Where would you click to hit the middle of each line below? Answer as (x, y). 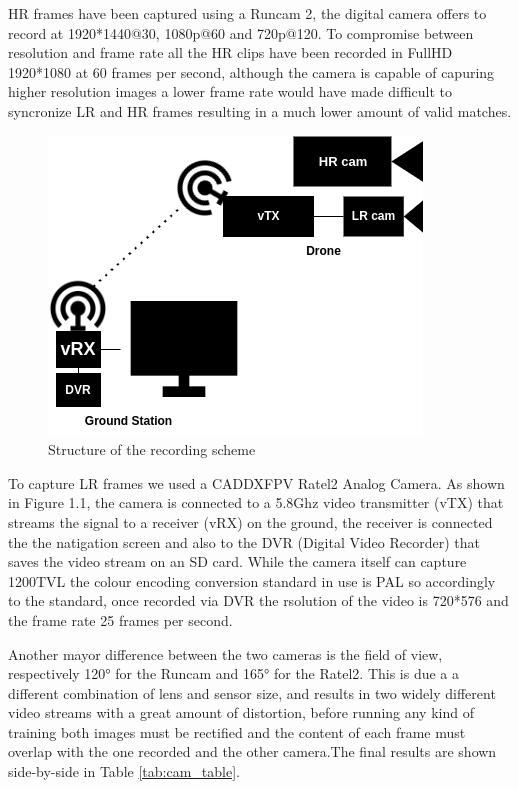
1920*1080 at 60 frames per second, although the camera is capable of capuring (251, 71)
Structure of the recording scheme (152, 449)
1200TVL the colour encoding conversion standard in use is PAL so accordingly (252, 580)
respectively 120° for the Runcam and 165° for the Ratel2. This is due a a (234, 673)
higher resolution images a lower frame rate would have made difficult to (230, 91)
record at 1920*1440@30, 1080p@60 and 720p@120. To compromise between (241, 32)
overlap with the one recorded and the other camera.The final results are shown (252, 751)
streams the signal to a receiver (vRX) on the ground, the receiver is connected (250, 521)
